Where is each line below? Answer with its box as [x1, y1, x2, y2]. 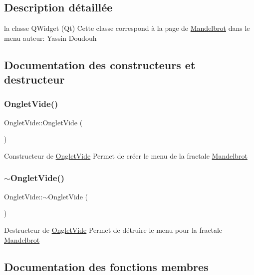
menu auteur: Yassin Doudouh [4, 32, 97, 43]
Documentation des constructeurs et [4, 57, 196, 72]
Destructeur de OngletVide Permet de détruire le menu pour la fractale [4, 224, 223, 235]
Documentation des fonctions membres [4, 259, 209, 274]
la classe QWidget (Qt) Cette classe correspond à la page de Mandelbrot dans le [4, 23, 250, 33]
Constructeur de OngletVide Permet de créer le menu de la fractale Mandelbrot [4, 150, 248, 161]
